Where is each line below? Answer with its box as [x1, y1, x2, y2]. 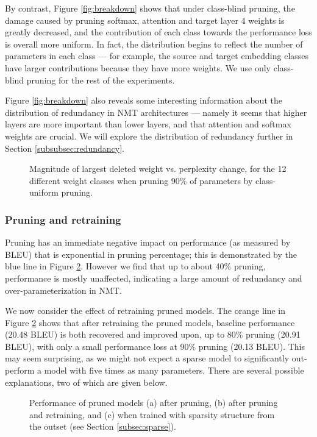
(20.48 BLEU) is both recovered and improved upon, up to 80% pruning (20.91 [5, 328, 301, 341]
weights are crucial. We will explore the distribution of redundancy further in [5, 129, 293, 142]
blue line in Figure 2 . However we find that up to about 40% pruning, [5, 260, 266, 272]
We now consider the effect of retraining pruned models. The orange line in [5, 304, 286, 317]
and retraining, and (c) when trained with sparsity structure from [29, 408, 275, 421]
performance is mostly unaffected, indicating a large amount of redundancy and [5, 271, 302, 284]
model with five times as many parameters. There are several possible [44, 364, 304, 377]
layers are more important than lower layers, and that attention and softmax [5, 118, 291, 130]
